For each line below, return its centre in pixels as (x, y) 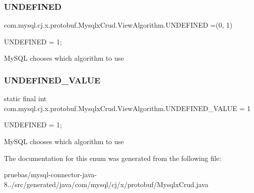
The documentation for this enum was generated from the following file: (113, 158)
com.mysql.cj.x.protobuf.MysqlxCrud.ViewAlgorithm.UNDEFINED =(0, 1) (118, 25)
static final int (25, 98)
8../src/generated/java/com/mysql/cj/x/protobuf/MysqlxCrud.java (106, 184)
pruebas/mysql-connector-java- (50, 174)
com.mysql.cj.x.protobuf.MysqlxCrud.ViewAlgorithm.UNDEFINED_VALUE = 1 (127, 108)
